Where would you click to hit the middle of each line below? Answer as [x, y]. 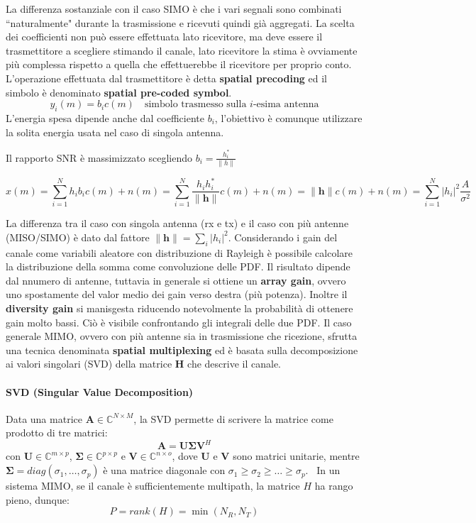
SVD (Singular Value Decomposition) [100, 391]
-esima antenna [286, 105]
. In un [323, 470]
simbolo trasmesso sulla [195, 105]
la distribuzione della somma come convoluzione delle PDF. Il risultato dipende [178, 266]
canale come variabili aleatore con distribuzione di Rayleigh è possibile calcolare [179, 252]
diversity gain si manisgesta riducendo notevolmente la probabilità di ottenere [179, 308]
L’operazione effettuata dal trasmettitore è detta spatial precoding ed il [167, 78]
